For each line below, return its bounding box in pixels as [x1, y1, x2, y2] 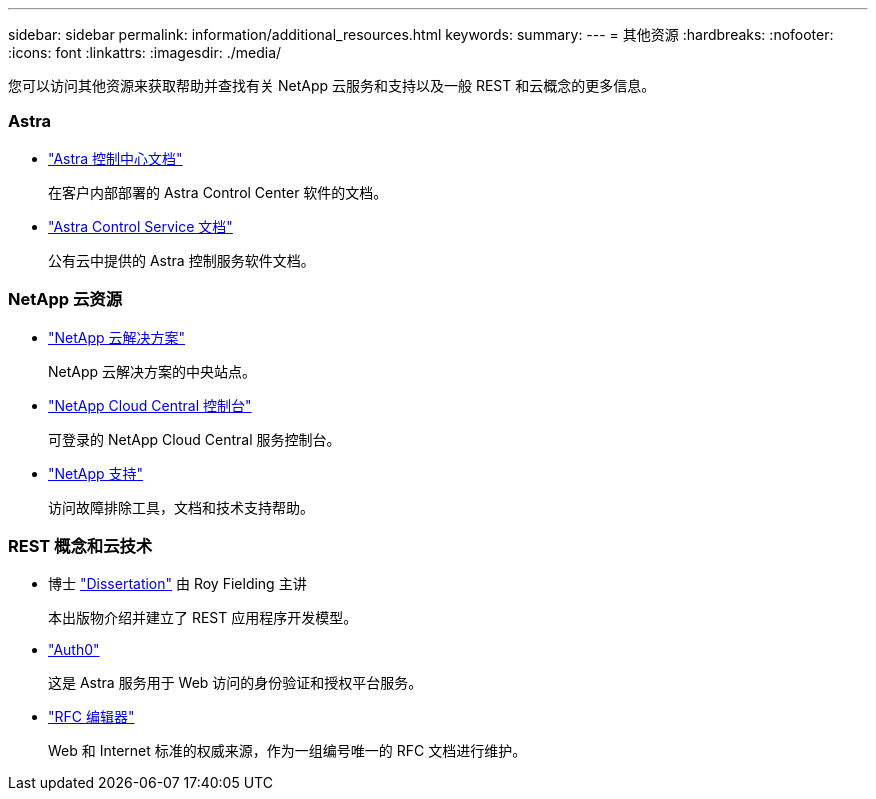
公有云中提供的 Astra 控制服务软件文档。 [48, 251, 315, 269]
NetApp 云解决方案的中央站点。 [48, 362, 257, 380]
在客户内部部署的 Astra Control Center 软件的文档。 [48, 183, 388, 201]
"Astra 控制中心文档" [48, 149, 183, 167]
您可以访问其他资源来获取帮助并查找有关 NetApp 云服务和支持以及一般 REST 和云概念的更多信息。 [8, 77, 656, 94]
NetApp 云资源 [8, 289, 122, 310]
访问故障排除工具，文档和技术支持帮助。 [48, 498, 314, 516]
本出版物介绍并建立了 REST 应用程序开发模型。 [48, 609, 358, 627]
